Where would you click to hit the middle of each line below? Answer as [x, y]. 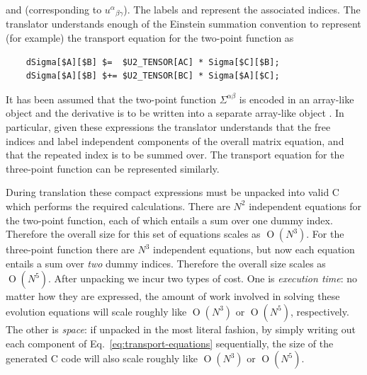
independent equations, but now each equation [254, 249]
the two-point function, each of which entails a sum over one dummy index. [169, 220]
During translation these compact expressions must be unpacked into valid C [173, 192]
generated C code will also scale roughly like [102, 358]
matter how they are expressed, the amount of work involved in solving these [173, 296]
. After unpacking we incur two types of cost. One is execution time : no [203, 278]
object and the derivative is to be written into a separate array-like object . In [175, 113]
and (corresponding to [54, 9]
